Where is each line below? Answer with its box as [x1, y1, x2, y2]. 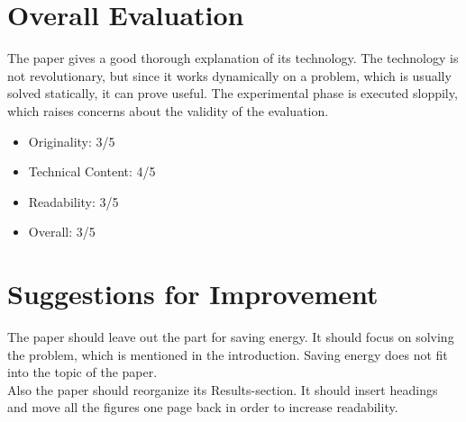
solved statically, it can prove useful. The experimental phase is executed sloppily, [7, 84, 458, 103]
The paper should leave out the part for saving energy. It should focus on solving [7, 328, 454, 346]
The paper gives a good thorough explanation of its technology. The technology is [7, 49, 459, 67]
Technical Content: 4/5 [28, 162, 156, 181]
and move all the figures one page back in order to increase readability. [7, 398, 398, 417]
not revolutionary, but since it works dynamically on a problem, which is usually [7, 66, 452, 85]
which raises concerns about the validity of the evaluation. [7, 101, 329, 120]
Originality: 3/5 [28, 131, 115, 150]
